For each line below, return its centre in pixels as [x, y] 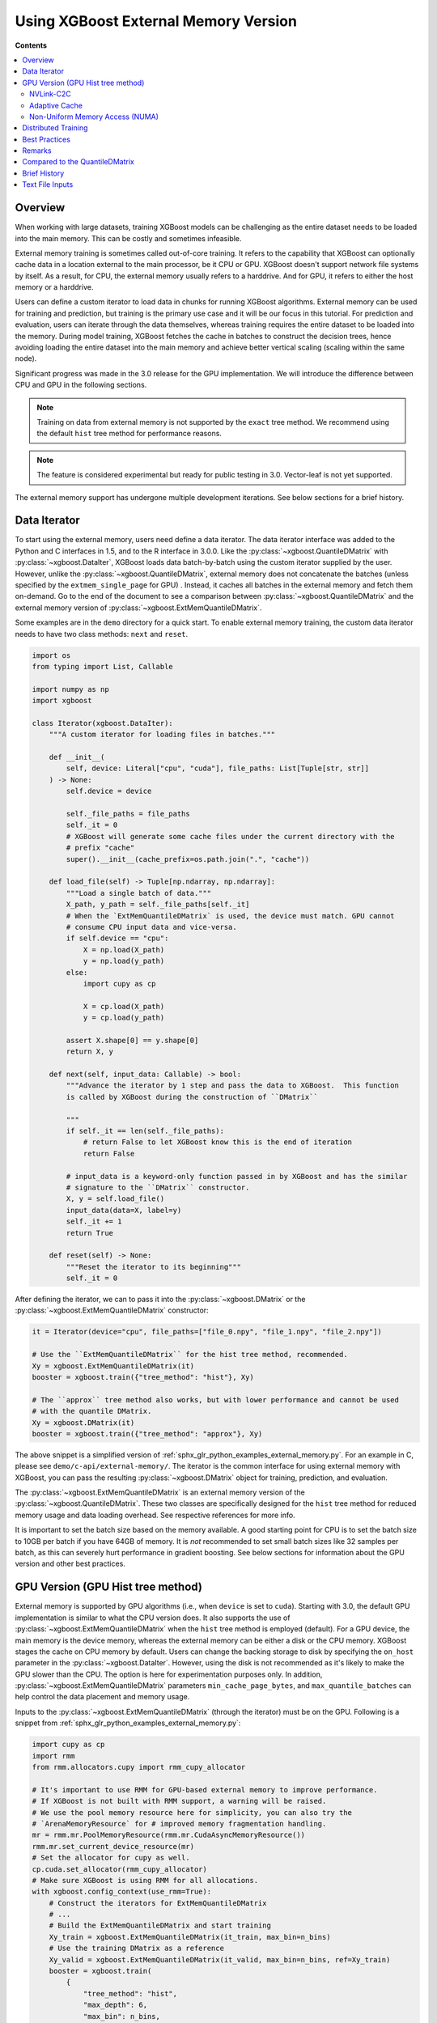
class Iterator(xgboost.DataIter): [102, 723]
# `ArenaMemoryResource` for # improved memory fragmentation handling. [179, 1824]
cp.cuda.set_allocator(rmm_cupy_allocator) [120, 1869]
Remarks [37, 151]
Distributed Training [55, 128]
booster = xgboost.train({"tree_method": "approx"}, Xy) [147, 1433]
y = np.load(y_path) [124, 961]
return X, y [89, 1052]
